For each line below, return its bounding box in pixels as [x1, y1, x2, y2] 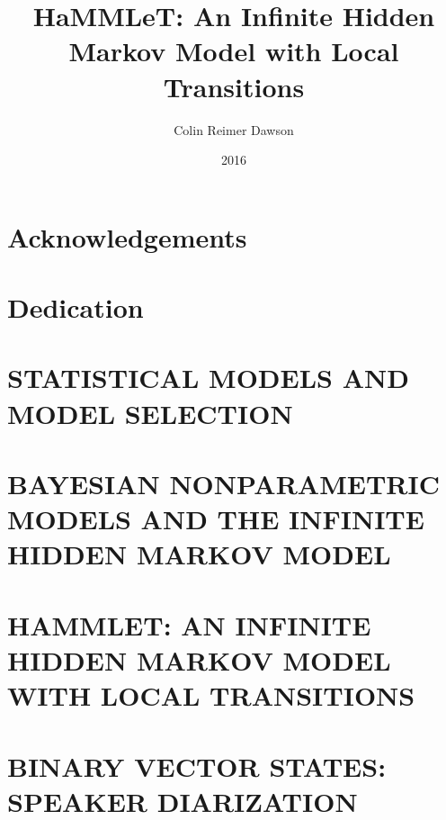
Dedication [7, 289, 144, 326]
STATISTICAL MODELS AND [7, 359, 409, 396]
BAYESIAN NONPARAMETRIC [7, 465, 440, 501]
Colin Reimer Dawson [174, 120, 294, 139]
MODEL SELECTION [7, 394, 293, 431]
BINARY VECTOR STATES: [7, 747, 387, 784]
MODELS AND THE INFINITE [7, 500, 424, 537]
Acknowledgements [7, 218, 247, 255]
